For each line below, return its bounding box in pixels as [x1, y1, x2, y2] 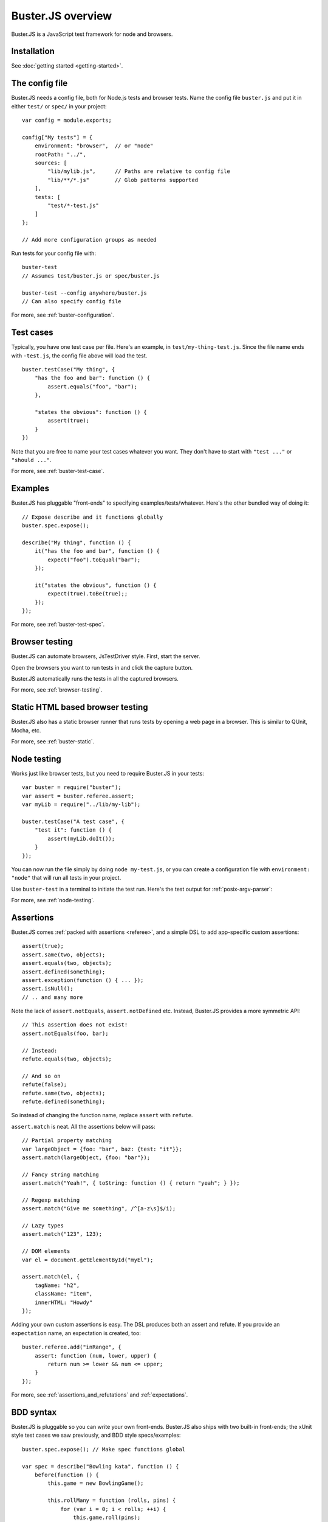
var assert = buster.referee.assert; [22, 792, 135, 799]
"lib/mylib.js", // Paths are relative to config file [47, 168, 230, 175]
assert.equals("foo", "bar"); [47, 383, 138, 390]
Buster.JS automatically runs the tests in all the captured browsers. [11, 675, 179, 682]
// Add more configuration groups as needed [22, 236, 157, 243]
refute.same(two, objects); [22, 1090, 106, 1096]
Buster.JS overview [11, 9, 112, 23]
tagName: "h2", [34, 1282, 80, 1289]
